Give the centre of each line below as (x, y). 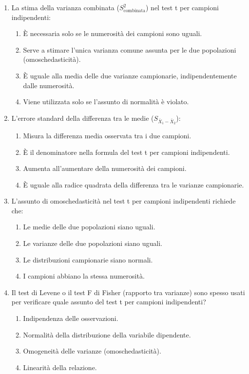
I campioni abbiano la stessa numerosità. (84, 276)
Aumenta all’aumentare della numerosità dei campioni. (105, 168)
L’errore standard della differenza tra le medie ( (83, 118)
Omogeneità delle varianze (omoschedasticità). (92, 351)
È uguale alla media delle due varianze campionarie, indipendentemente (130, 75)
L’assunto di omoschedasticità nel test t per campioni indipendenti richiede (124, 201)
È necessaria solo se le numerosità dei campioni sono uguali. (113, 33)
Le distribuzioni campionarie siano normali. (88, 259)
